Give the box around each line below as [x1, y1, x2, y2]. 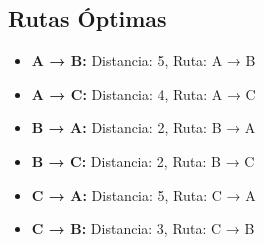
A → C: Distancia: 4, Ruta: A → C [31, 83, 256, 104]
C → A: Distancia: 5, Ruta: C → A [31, 184, 256, 205]
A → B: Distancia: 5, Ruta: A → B [31, 50, 256, 71]
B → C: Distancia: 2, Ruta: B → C [31, 150, 255, 171]
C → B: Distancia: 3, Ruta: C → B [31, 218, 255, 239]
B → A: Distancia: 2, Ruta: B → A [31, 117, 256, 138]
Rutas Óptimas [8, 3, 167, 34]
